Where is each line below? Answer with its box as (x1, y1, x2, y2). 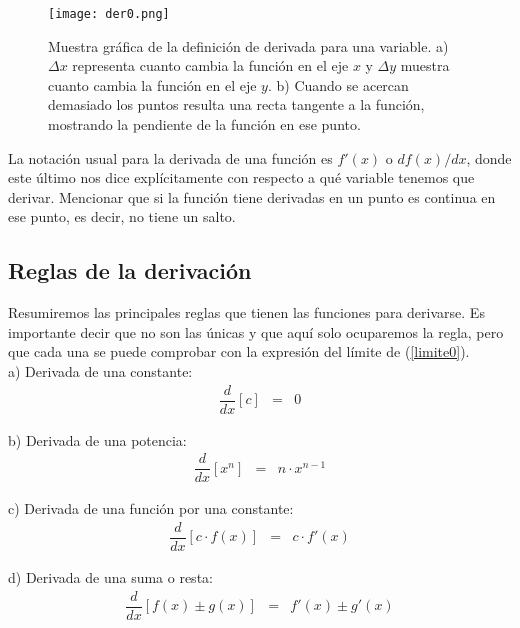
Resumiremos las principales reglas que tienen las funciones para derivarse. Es (8, 302, 485, 323)
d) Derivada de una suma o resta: (8, 567, 213, 588)
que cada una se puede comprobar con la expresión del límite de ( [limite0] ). (8, 341, 470, 362)
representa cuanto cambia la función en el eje (72, 55, 349, 76)
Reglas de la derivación (8, 255, 252, 286)
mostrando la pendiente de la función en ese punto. (48, 114, 361, 135)
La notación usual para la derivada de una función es (8, 147, 333, 168)
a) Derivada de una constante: (8, 360, 193, 381)
